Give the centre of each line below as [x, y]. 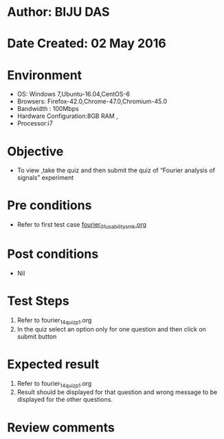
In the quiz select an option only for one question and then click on [111, 329]
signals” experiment [45, 178]
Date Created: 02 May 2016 [87, 44]
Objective [35, 151]
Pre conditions [49, 206]
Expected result [53, 364]
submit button [37, 336]
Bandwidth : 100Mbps [48, 109]
